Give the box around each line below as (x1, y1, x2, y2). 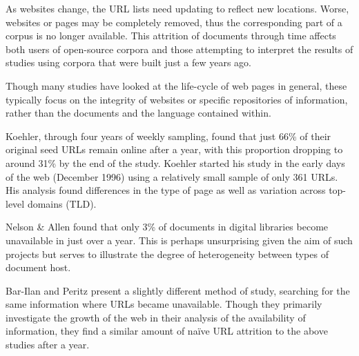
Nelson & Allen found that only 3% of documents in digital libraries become (6, 219, 329, 234)
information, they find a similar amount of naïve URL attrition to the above (6, 324, 328, 338)
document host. (6, 260, 71, 275)
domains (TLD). (27, 196, 97, 210)
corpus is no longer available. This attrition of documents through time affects (6, 28, 336, 43)
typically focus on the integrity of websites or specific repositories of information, (6, 92, 348, 106)
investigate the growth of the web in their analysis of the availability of (6, 310, 306, 324)
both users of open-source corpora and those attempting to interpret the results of (6, 41, 353, 56)
